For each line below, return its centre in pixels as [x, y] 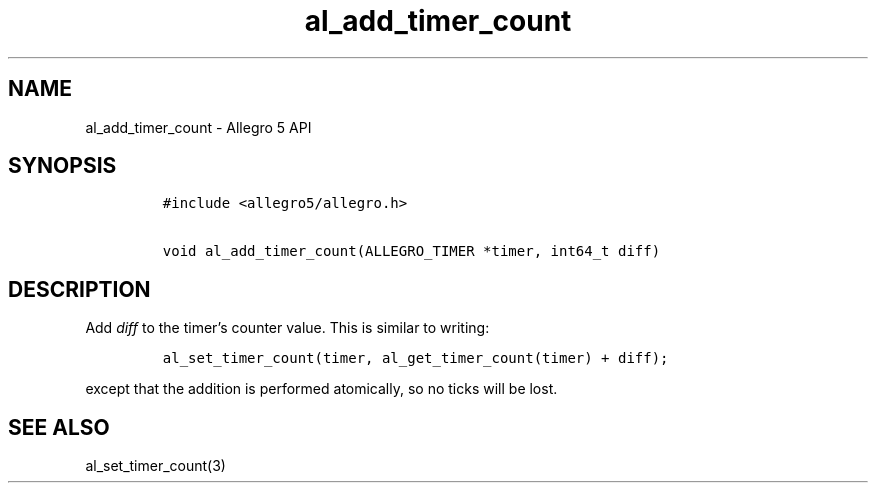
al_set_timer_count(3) [155, 466]
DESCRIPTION [79, 289]
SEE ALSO [59, 427]
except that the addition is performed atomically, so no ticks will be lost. [321, 389]
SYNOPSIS [62, 166]
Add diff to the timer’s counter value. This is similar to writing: [287, 328]
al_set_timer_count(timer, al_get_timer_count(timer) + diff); [415, 358]
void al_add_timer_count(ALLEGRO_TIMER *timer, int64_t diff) [411, 251]
